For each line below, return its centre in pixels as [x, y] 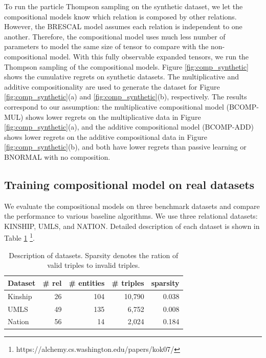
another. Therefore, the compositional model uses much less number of [115, 36]
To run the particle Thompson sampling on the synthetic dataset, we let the [124, 6]
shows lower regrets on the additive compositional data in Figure [106, 136]
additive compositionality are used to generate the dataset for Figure [112, 86]
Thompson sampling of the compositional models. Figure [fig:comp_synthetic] [126, 66]
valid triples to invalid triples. [94, 265]
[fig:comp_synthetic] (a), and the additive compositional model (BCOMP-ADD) [129, 127]
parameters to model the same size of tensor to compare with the [106, 46]
